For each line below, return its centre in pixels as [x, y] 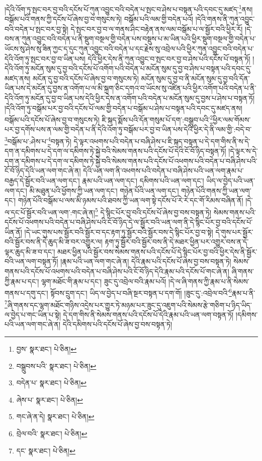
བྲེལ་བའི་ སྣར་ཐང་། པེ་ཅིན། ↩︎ [52, 433]
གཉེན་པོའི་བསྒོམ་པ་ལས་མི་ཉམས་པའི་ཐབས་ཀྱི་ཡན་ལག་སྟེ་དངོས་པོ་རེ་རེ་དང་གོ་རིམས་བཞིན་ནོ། [130, 200]
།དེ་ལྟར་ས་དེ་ [243, 151]
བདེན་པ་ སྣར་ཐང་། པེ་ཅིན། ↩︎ [52, 383]
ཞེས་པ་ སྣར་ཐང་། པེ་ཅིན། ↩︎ [50, 399]
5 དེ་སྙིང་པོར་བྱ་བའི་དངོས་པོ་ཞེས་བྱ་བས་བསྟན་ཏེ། [153, 211]
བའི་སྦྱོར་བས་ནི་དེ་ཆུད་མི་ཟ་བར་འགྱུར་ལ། [54, 242]
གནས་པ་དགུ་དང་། [26, 292]
